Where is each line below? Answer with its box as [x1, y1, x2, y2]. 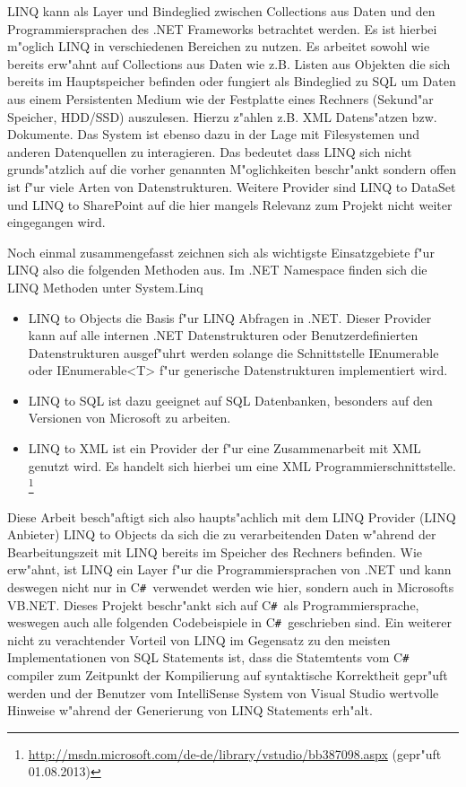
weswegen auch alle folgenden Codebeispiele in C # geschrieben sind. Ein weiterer [7, 613, 452, 632]
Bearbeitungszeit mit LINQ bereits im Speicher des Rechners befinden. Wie [7, 542, 423, 561]
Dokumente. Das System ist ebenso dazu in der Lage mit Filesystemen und [7, 125, 420, 144]
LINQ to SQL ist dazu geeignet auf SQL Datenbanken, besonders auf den [28, 390, 433, 409]
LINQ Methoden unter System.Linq [7, 277, 203, 296]
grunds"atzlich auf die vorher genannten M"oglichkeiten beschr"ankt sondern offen [7, 160, 457, 179]
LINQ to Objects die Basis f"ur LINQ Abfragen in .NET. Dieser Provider [28, 308, 432, 327]
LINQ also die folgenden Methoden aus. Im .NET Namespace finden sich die [7, 260, 427, 279]
